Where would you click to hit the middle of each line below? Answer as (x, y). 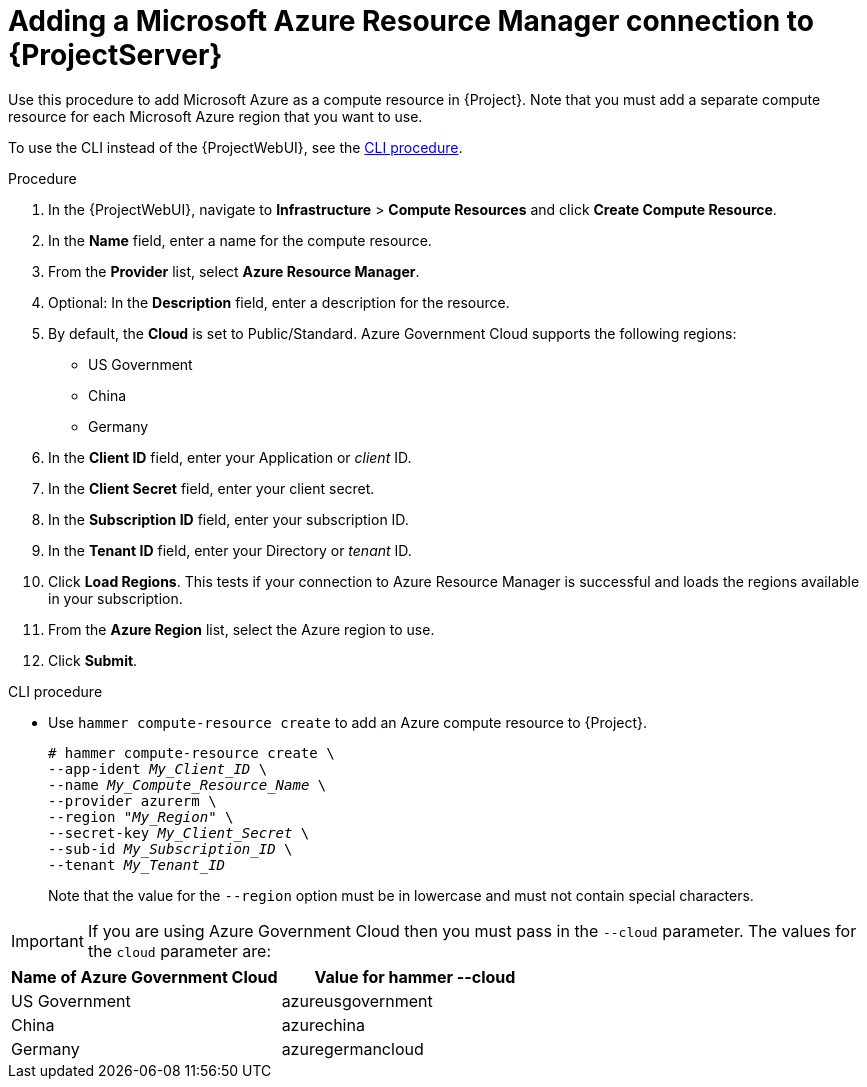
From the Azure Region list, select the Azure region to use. (241, 629)
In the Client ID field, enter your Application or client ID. (230, 457)
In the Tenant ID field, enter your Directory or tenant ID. (230, 550)
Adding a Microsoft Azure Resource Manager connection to (411, 21)
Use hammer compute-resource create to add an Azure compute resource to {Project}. (348, 722)
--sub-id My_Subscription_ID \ (170, 848)
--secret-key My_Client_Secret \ (179, 832)
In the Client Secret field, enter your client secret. (211, 488)
